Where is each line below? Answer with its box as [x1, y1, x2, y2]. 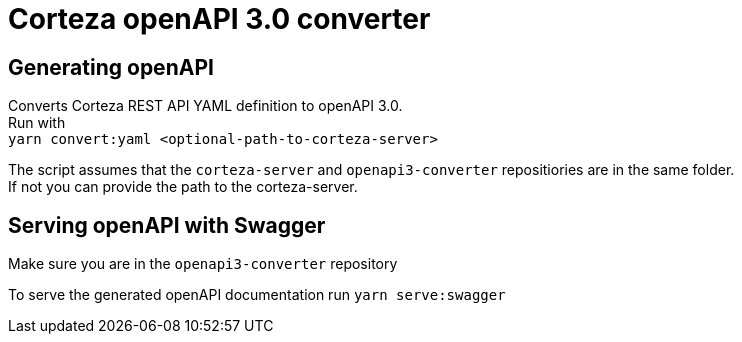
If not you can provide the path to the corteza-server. [8, 178, 358, 196]
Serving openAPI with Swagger [8, 212, 326, 238]
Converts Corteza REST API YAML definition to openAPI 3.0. [8, 97, 403, 115]
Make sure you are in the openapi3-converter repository [8, 255, 398, 273]
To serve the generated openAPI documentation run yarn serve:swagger [8, 286, 506, 304]
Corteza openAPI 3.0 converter [8, 2, 431, 36]
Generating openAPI [8, 54, 214, 80]
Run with [8, 114, 66, 132]
